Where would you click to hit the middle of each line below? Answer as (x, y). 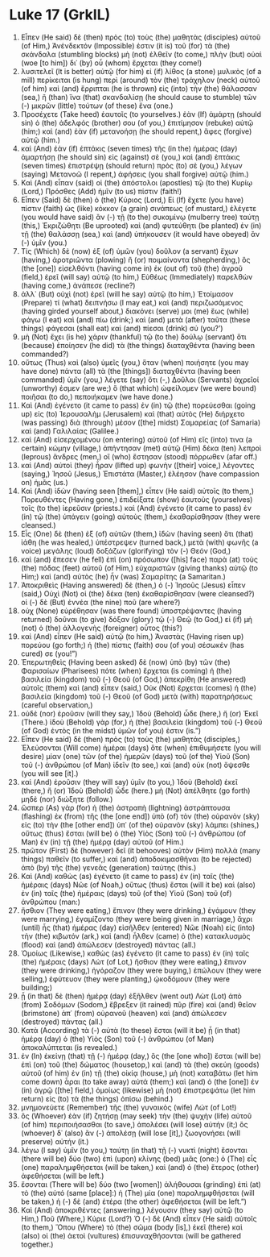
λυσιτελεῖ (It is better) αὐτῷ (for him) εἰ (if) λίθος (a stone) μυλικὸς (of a (141, 71)
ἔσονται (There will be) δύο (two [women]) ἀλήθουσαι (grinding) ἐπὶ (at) (141, 1184)
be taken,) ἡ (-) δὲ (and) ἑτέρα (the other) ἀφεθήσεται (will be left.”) (134, 1201)
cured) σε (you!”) (49, 653)
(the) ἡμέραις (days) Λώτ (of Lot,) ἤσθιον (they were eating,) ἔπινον (133, 961)
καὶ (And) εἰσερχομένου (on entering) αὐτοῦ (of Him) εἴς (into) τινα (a (136, 439)
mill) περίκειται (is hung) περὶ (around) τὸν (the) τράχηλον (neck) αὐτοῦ (140, 80)
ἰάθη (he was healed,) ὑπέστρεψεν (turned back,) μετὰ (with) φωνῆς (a (139, 542)
